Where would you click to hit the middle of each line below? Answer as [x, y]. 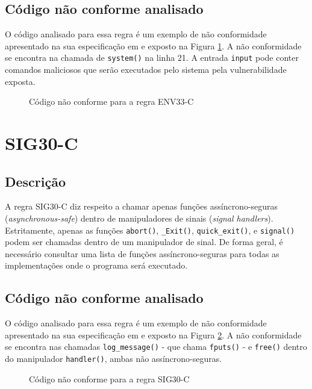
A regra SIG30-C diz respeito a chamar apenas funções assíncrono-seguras [142, 206]
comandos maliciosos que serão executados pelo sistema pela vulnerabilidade [146, 70]
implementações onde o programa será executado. [96, 265]
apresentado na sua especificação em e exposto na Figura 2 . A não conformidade [153, 335]
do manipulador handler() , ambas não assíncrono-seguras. [114, 359]
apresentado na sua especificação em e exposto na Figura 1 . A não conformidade [153, 45]
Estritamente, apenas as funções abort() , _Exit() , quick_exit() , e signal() [150, 230]
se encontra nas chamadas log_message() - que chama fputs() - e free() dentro [156, 347]
